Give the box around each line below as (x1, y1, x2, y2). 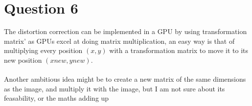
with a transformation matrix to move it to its (109, 45, 249, 55)
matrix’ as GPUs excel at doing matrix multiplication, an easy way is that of (4, 35, 235, 46)
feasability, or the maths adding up (4, 93, 109, 103)
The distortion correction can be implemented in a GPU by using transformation (4, 26, 247, 36)
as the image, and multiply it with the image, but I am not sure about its (4, 83, 225, 93)
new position (4, 54, 42, 65)
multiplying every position (4, 45, 83, 55)
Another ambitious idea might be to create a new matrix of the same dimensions (4, 74, 246, 84)
